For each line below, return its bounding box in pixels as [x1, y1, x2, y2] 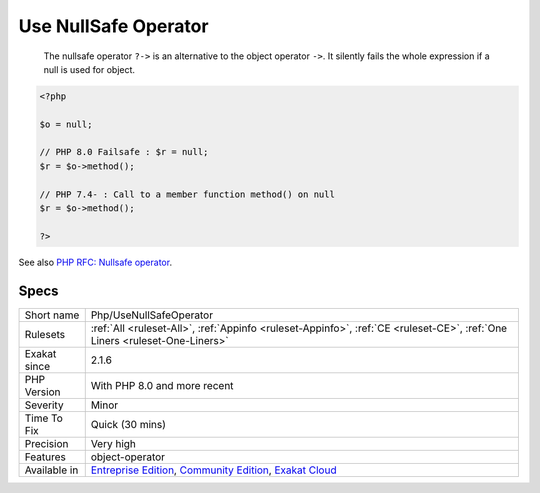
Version [24, 385, 61, 399]
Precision [24, 436, 69, 450]
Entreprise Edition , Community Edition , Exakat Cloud [90, 463, 337, 477]
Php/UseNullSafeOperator [90, 308, 214, 322]
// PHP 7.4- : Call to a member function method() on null [39, 188, 335, 200]
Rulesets [24, 327, 65, 341]
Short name [24, 308, 80, 322]
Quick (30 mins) [90, 417, 167, 431]
